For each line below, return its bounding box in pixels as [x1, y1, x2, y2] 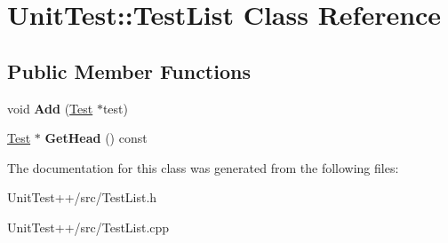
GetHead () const [44, 129, 148, 147]
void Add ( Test [7, 98, 93, 117]
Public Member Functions [7, 57, 251, 84]
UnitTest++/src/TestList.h [7, 188, 157, 207]
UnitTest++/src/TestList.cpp [7, 217, 170, 236]
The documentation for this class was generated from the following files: [7, 158, 399, 176]
